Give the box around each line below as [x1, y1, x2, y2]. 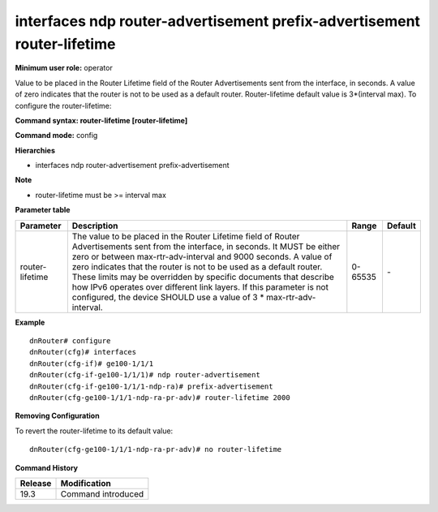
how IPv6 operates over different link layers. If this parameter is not [71, 281, 328, 292]
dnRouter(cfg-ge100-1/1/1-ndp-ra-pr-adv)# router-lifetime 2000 [29, 393, 291, 402]
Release [19, 477, 52, 488]
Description [71, 220, 118, 231]
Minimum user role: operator [15, 63, 113, 73]
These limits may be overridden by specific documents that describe [71, 271, 334, 282]
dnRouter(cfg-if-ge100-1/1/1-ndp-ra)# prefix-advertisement [29, 381, 273, 391]
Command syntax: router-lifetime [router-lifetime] [15, 115, 188, 125]
